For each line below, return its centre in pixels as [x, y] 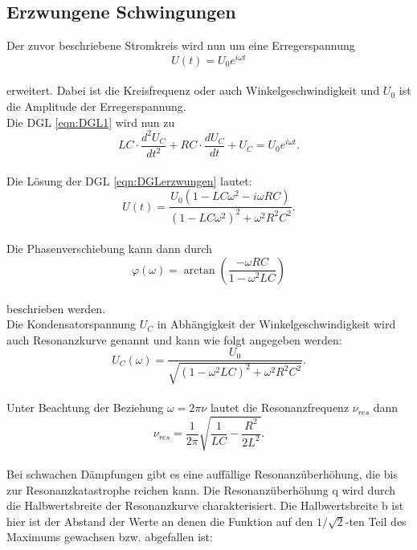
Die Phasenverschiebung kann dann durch [110, 249]
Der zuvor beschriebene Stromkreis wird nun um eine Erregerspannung [181, 45]
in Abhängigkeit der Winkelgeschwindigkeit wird [276, 324]
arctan [199, 270]
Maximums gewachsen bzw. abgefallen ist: [110, 537]
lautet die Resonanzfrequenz [280, 407]
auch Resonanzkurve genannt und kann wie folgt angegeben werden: [174, 339]
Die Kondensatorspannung [72, 324]
